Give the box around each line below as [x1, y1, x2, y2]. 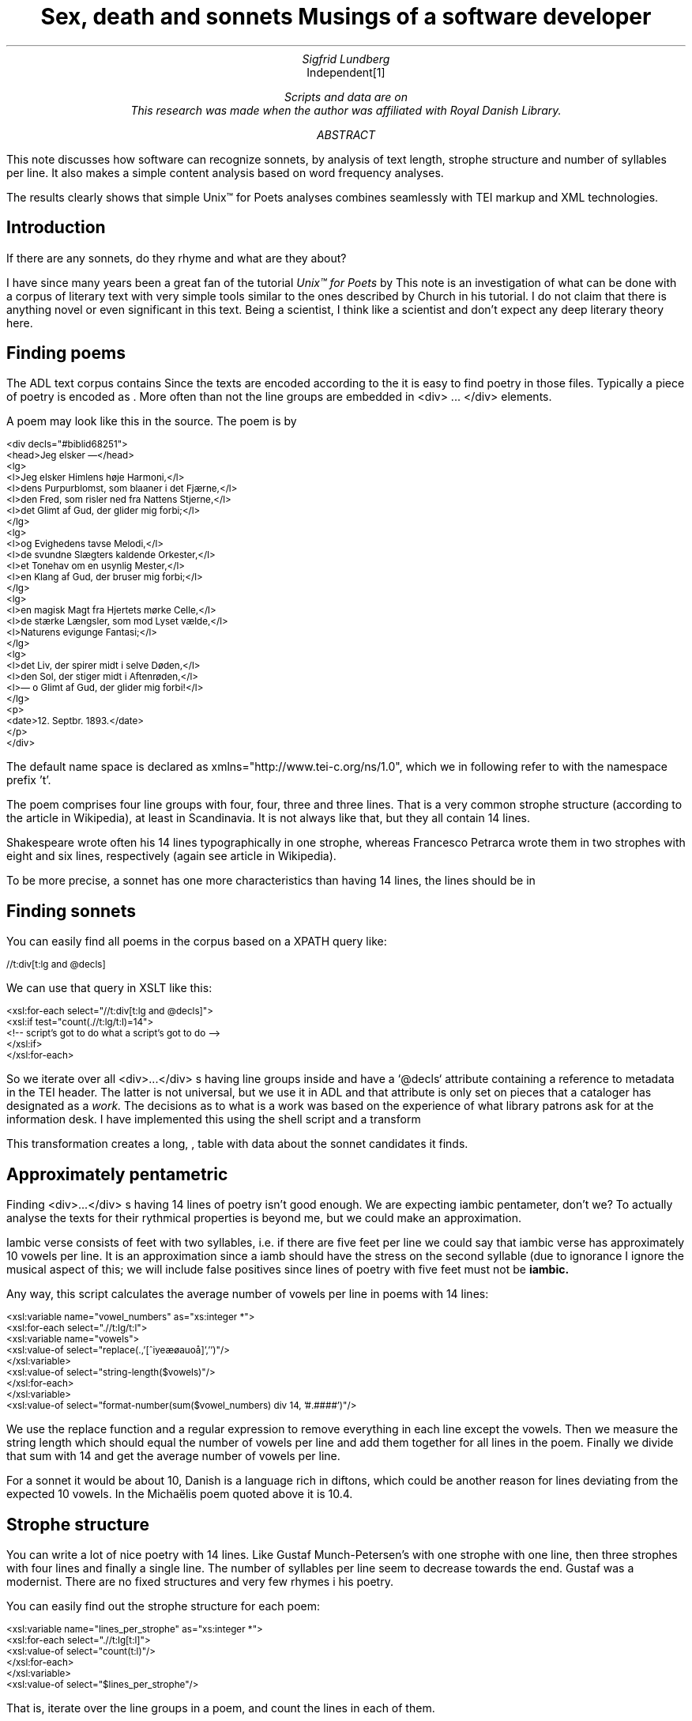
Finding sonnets [6, 900, 136, 921]
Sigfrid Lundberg [302, 51, 390, 66]
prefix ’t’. [6, 773, 51, 787]
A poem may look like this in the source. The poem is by [6, 414, 297, 428]
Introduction [6, 217, 106, 238]
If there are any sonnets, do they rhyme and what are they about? [6, 251, 347, 265]
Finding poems [6, 343, 126, 364]
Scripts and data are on [284, 89, 408, 104]
